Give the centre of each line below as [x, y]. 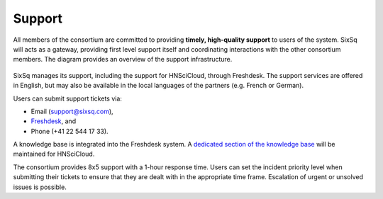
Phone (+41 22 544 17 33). [70, 131]
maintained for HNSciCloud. [54, 154]
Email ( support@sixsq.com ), [72, 111]
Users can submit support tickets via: [67, 98]
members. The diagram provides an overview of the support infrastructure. [123, 59]
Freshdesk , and [54, 121]
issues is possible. [40, 187]
